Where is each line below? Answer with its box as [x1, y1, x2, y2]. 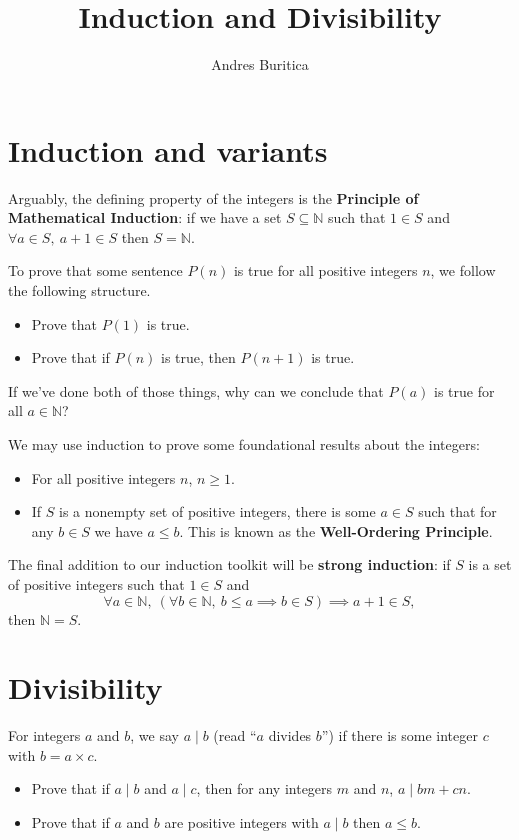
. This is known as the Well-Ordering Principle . [179, 520, 493, 541]
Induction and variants [8, 129, 328, 170]
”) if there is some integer [321, 725, 478, 746]
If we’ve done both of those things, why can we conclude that [8, 380, 384, 401]
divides [268, 725, 312, 746]
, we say [130, 725, 179, 746]
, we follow [430, 260, 496, 281]
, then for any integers [196, 778, 333, 799]
